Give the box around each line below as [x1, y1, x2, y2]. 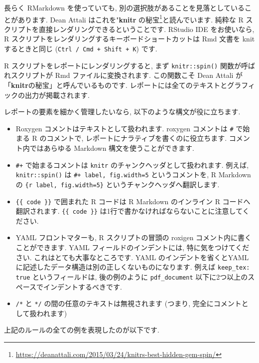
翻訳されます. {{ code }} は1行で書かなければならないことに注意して [15, 206, 243, 216]
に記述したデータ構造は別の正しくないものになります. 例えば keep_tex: [15, 262, 250, 272]
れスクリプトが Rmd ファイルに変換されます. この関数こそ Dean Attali [4, 70, 234, 80]
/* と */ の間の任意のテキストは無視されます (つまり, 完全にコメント [15, 298, 242, 309]
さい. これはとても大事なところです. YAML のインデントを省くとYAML [15, 252, 249, 262]
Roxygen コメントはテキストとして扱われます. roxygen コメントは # [15, 123, 234, 133]
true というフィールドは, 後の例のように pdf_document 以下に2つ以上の [15, 271, 248, 282]
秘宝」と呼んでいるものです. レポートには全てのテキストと [35, 79, 228, 90]
